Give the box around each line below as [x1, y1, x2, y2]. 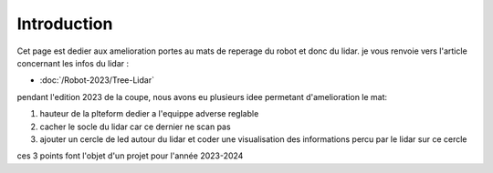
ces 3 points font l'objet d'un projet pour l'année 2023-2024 [16, 150, 244, 161]
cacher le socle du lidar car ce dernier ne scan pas [39, 121, 232, 132]
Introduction [16, 14, 113, 34]
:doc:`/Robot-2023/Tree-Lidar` [39, 75, 155, 86]
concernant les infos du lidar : [16, 57, 130, 68]
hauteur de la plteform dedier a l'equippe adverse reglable [39, 108, 259, 119]
